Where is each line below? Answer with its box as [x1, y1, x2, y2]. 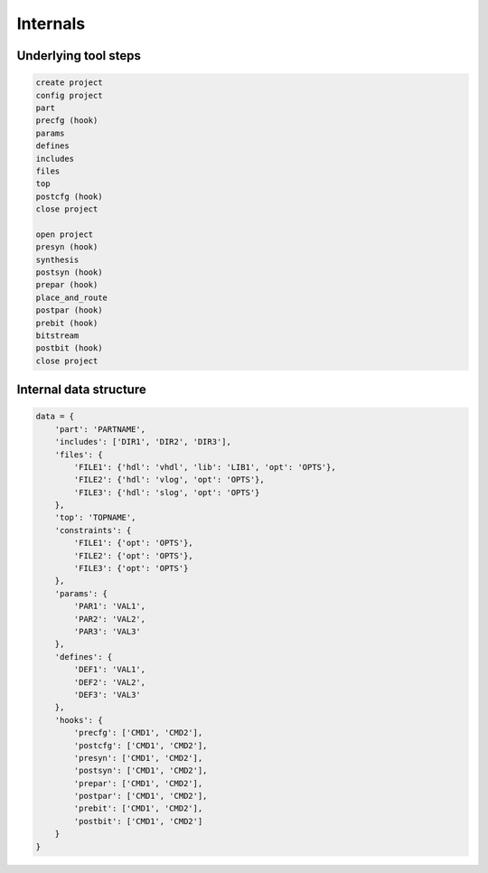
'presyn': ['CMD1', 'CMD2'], [73, 753, 203, 763]
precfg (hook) [35, 116, 99, 126]
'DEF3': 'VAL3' [73, 690, 142, 699]
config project [35, 90, 103, 100]
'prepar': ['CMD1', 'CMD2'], [73, 778, 203, 788]
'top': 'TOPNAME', [54, 512, 136, 523]
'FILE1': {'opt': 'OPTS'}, [73, 538, 193, 549]
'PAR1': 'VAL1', [73, 601, 146, 612]
